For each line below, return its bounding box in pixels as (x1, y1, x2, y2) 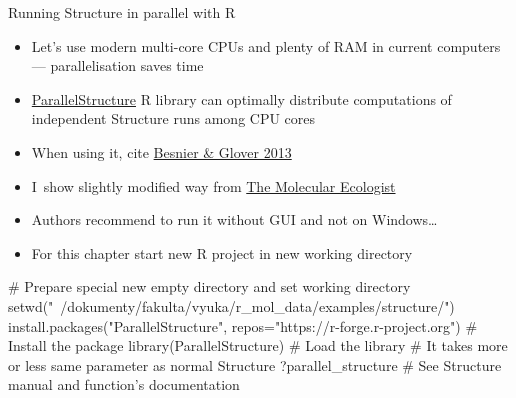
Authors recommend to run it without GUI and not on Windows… (31, 209, 438, 230)
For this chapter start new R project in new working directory (31, 242, 413, 263)
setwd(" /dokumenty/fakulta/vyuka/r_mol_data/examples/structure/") (8, 295, 455, 316)
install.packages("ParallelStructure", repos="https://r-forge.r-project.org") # (8, 315, 478, 336)
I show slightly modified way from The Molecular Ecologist (31, 175, 396, 196)
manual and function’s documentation (8, 374, 240, 395)
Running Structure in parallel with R (8, 2, 236, 22)
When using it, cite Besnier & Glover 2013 (31, 141, 292, 162)
